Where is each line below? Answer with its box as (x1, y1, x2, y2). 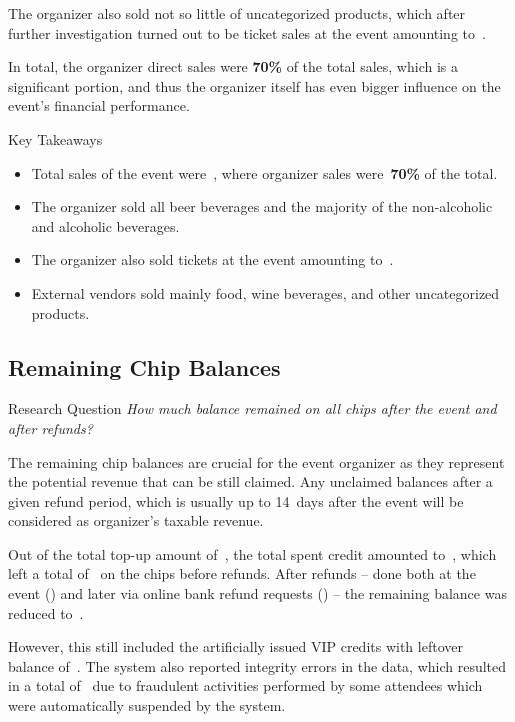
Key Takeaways (8, 128, 103, 149)
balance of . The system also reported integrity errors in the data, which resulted (8, 655, 507, 676)
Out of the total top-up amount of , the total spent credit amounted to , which (8, 543, 497, 564)
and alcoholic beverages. (31, 215, 180, 236)
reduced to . (8, 602, 84, 623)
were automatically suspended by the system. (8, 695, 286, 716)
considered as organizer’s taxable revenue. (8, 510, 264, 531)
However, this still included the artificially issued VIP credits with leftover (8, 636, 463, 657)
